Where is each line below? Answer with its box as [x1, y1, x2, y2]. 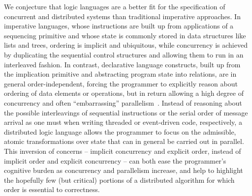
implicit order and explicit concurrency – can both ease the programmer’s [4, 155, 226, 166]
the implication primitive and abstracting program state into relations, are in [4, 69, 237, 79]
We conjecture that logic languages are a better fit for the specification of [4, 1, 225, 11]
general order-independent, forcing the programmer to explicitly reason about [4, 78, 238, 88]
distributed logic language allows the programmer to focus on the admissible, [4, 126, 236, 137]
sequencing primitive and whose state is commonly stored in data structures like [4, 30, 246, 40]
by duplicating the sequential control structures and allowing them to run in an [4, 49, 244, 59]
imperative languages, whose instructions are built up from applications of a [4, 21, 234, 31]
